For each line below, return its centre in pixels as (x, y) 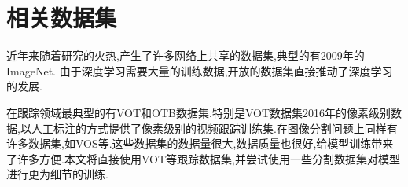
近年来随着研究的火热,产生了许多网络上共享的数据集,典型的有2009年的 (186, 55)
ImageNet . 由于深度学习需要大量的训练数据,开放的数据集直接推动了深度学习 (200, 70)
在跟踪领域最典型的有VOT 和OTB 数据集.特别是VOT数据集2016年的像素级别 (199, 112)
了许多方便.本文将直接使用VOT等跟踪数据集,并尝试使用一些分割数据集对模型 (203, 158)
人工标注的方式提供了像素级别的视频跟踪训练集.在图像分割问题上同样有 (214, 128)
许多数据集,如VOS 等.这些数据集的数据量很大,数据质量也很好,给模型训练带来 (200, 143)
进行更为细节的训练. (57, 174)
